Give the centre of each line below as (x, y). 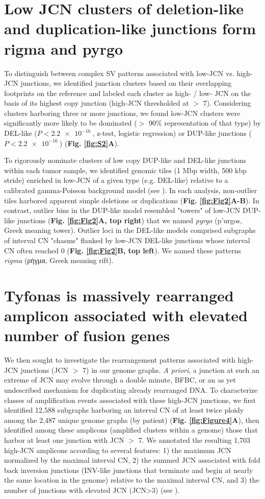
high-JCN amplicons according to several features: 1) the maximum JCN (118, 450)
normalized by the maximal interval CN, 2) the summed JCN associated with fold (132, 460)
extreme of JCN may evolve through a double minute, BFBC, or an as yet (120, 380)
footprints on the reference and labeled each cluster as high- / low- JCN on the (128, 93)
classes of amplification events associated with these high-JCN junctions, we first (130, 400)
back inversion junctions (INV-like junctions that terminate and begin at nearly (129, 470)
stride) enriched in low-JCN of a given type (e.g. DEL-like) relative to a (116, 180)
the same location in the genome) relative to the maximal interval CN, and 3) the (132, 480)
